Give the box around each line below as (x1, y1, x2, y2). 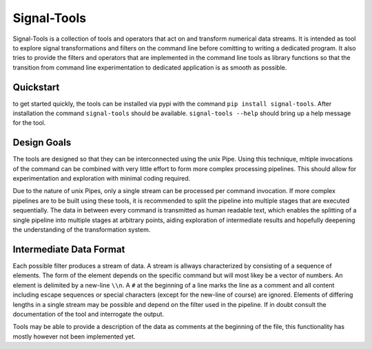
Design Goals (12, 137, 72, 148)
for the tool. (12, 119, 46, 127)
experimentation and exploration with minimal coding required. (12, 174, 191, 183)
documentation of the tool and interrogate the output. (12, 310, 165, 318)
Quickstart (12, 81, 60, 93)
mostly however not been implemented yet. (12, 332, 136, 341)
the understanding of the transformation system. (12, 226, 151, 234)
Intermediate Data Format (12, 243, 125, 255)
